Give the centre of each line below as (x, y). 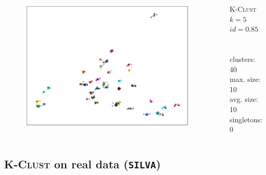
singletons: (246, 119)
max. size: (245, 79)
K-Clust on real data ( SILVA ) (83, 164)
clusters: (243, 59)
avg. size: (244, 99)
